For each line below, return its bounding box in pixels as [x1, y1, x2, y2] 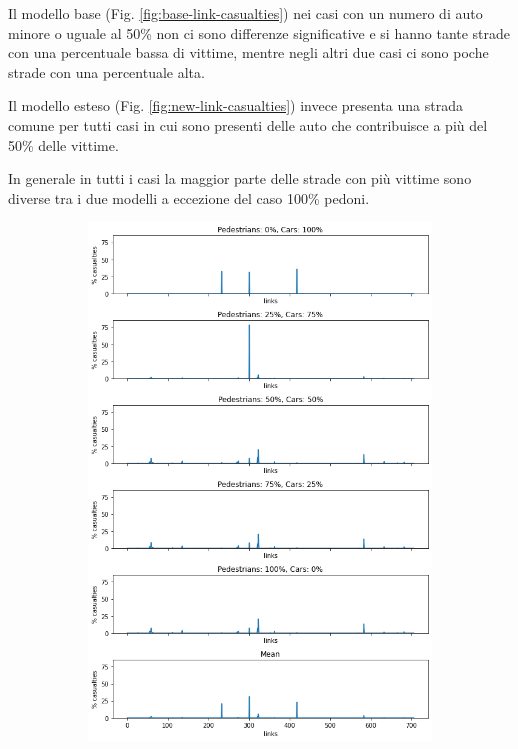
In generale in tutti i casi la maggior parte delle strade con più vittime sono [8, 168, 472, 189]
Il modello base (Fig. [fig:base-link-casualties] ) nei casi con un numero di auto [8, 3, 483, 23]
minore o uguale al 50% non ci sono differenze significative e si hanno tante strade [8, 22, 511, 43]
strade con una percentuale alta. [8, 61, 205, 82]
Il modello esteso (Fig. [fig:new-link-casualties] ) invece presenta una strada [8, 95, 463, 116]
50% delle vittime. [8, 134, 119, 155]
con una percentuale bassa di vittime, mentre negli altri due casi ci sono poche [8, 42, 489, 63]
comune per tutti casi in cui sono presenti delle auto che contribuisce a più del [8, 114, 488, 135]
